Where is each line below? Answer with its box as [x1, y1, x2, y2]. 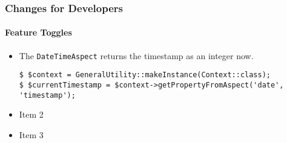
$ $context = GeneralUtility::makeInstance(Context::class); [19, 71, 271, 80]
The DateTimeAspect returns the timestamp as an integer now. [19, 49, 254, 62]
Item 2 [19, 108, 44, 121]
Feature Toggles [5, 26, 72, 39]
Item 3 [19, 128, 44, 141]
